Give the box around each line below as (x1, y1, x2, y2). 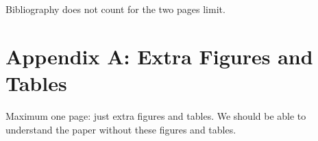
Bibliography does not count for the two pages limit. (5, 2, 225, 16)
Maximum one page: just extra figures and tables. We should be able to (5, 108, 306, 123)
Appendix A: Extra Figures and (5, 42, 313, 70)
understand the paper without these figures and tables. (5, 122, 236, 136)
